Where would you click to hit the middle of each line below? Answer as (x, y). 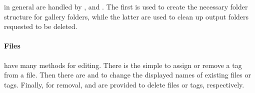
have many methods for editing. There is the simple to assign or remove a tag (123, 65)
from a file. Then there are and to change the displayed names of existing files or (127, 75)
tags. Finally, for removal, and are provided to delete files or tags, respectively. (124, 84)
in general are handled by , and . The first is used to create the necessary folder (126, 6)
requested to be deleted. (41, 26)
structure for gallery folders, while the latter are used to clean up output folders (126, 16)
